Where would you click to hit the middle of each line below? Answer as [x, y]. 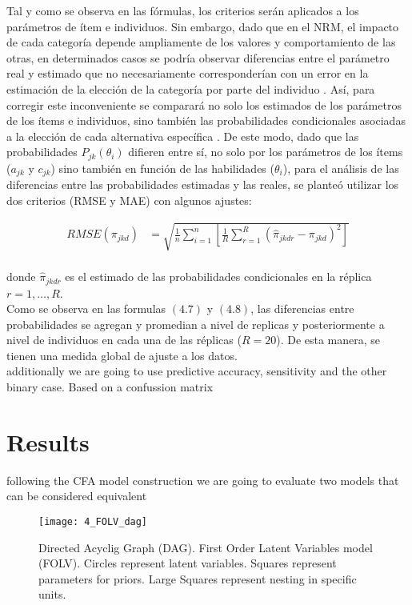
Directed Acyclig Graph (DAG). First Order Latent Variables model [206, 547]
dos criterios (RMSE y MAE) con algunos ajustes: [129, 200]
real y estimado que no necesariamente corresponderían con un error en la [188, 73]
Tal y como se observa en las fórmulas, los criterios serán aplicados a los [183, 10]
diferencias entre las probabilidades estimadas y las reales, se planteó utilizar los [203, 184]
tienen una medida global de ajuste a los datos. [122, 355]
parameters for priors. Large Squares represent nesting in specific [198, 578]
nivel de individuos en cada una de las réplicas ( [124, 340]
